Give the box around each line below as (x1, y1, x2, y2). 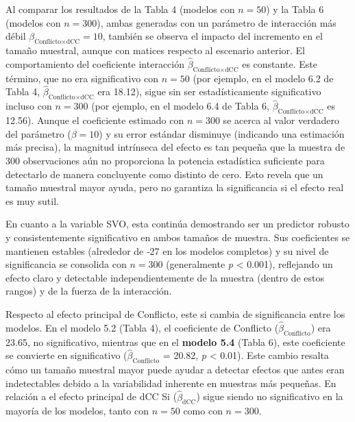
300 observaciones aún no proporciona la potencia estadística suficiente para (5, 153, 325, 167)
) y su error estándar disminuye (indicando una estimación (99, 126, 345, 140)
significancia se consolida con (5, 257, 127, 271)
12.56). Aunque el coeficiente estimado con (5, 113, 184, 127)
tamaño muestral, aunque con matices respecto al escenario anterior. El (5, 42, 305, 57)
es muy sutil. (5, 193, 59, 208)
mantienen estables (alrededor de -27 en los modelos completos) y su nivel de (5, 243, 329, 258)
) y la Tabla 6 (266, 2, 324, 16)
